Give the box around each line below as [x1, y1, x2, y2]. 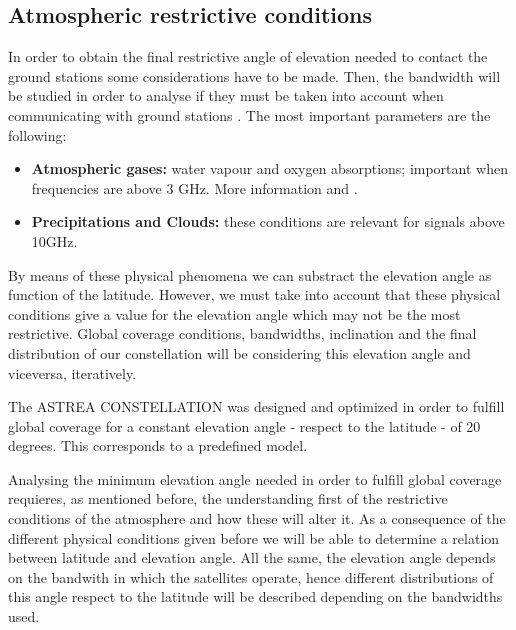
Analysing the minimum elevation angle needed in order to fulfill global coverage [8, 468, 502, 489]
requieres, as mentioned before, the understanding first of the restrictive [8, 488, 448, 509]
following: [8, 124, 67, 145]
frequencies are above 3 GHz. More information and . [31, 177, 358, 198]
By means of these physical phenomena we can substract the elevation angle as [8, 264, 492, 285]
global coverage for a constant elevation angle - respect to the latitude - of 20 [8, 415, 481, 436]
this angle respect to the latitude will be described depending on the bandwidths [8, 586, 503, 607]
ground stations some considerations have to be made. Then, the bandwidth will [8, 65, 501, 86]
